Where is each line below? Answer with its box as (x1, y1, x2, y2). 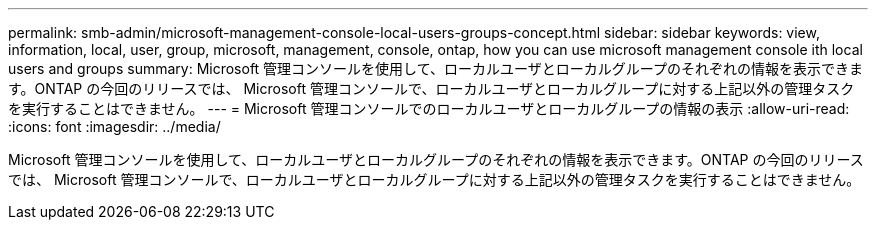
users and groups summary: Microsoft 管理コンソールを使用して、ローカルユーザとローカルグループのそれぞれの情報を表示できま (8, 60, 863, 77)
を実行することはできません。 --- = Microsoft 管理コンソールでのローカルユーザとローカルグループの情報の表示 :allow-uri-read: (8, 100, 850, 117)
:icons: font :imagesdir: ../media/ (8, 118, 221, 135)
